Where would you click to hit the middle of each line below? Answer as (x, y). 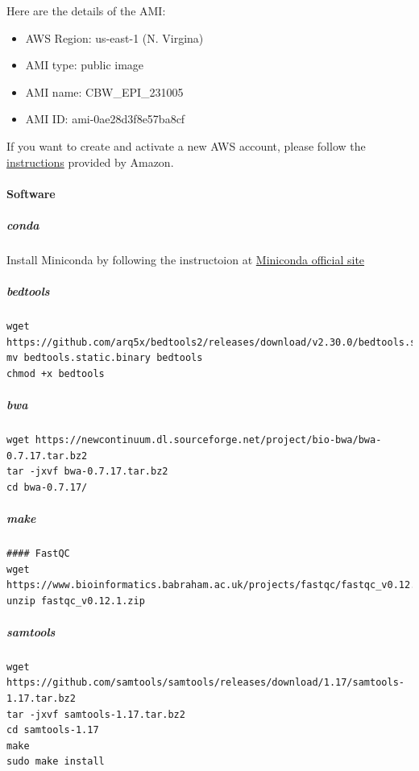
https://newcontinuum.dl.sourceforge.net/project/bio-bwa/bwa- (208, 440)
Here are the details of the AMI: (86, 10)
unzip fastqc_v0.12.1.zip (76, 601)
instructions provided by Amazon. (90, 162)
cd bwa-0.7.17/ (47, 487)
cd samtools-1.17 (53, 730)
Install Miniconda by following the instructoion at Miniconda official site (186, 259)
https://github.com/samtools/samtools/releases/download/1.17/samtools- (205, 683)
